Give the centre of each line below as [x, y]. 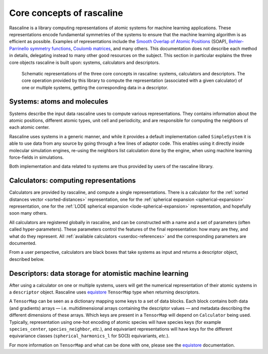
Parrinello [19, 48]
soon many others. [28, 213]
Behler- [236, 42]
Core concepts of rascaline [66, 13]
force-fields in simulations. [36, 157]
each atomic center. [30, 127]
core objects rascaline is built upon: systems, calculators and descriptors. [84, 62]
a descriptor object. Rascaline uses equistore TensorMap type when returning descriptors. [104, 292]
